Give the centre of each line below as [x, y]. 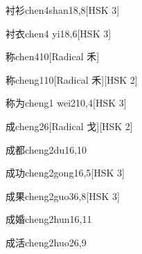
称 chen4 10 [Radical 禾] [53, 56]
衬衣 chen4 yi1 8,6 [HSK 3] [59, 33]
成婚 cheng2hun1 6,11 [49, 219]
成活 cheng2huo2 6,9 [46, 242]
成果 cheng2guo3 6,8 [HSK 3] [63, 196]
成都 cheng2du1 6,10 [46, 149]
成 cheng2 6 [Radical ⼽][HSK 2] [69, 126]
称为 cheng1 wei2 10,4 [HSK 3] [66, 103]
